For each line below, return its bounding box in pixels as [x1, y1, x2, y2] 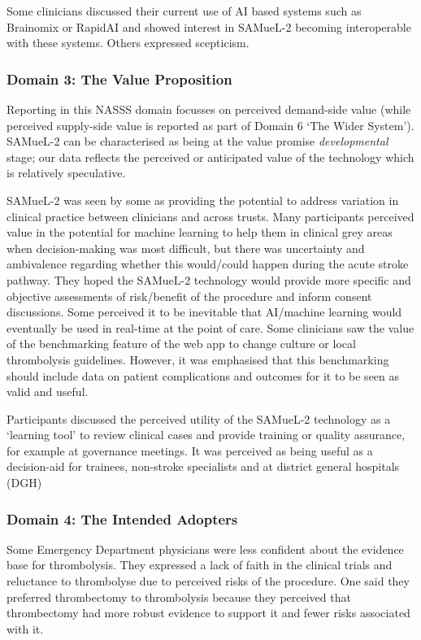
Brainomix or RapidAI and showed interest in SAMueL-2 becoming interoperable [7, 18, 411, 35]
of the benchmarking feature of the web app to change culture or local [7, 335, 356, 352]
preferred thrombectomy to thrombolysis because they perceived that [7, 588, 351, 605]
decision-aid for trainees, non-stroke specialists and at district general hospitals [7, 458, 400, 475]
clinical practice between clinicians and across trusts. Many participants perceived [7, 207, 414, 224]
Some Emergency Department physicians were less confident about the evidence [7, 540, 404, 557]
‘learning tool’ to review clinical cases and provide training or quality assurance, [7, 426, 406, 443]
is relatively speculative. [7, 164, 126, 181]
